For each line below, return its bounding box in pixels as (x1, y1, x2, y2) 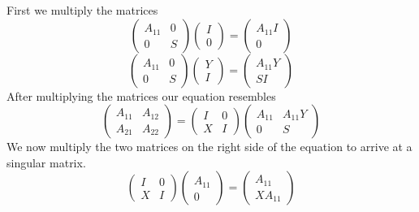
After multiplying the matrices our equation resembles (6, 87, 276, 104)
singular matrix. (6, 154, 86, 171)
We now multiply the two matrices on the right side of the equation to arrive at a (6, 138, 413, 155)
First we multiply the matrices (6, 2, 158, 18)
